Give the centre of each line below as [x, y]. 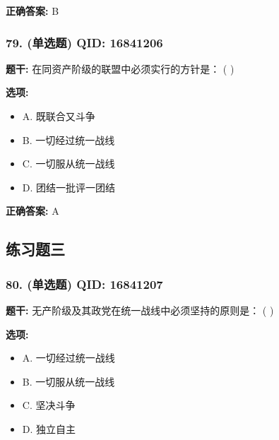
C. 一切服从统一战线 [69, 163]
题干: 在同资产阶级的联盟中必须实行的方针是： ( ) [120, 68]
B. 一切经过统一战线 [69, 139]
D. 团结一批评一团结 [69, 187]
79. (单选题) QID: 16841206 [84, 42]
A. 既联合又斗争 [59, 116]
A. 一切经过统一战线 [69, 358]
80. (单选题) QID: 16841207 [84, 284]
